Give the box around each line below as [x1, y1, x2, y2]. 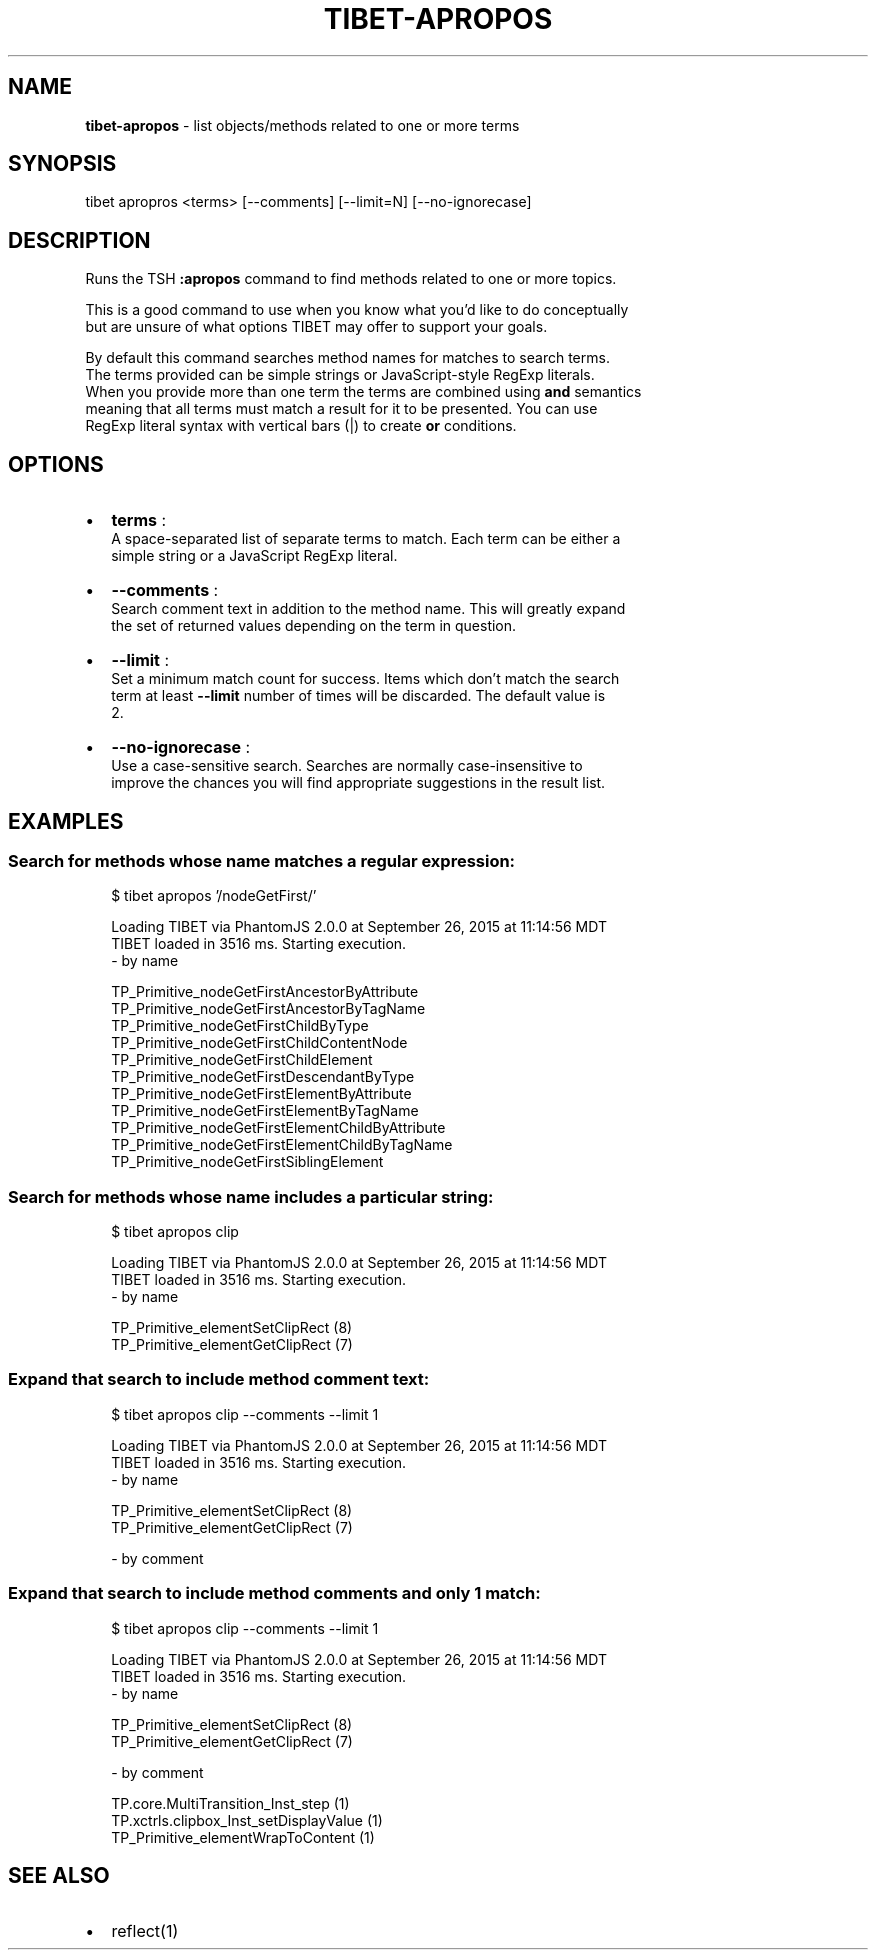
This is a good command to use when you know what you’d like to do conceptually [85, 301, 629, 319]
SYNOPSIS [8, 151, 117, 177]
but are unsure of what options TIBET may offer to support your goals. [85, 318, 548, 336]
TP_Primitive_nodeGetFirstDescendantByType [111, 1068, 415, 1086]
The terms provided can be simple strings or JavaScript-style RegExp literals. [85, 366, 595, 384]
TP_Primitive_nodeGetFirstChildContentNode [111, 1034, 408, 1052]
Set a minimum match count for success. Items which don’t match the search [111, 670, 620, 688]
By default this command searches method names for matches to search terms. [85, 349, 610, 367]
